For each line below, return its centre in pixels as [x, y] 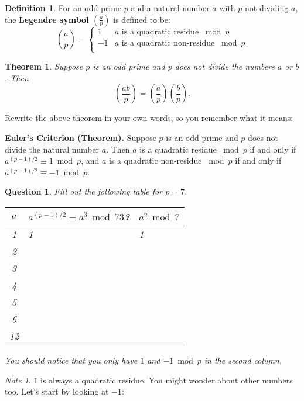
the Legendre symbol [47, 19]
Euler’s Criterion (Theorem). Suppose [81, 137]
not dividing [267, 8]
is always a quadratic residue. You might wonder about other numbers [167, 380]
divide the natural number [52, 149]
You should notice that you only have [71, 360]
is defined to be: [142, 19]
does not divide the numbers [225, 66]
